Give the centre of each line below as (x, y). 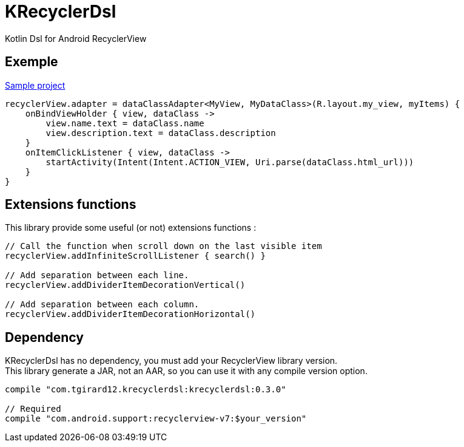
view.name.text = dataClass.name (125, 123)
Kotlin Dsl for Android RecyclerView (76, 38)
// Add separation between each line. (97, 275)
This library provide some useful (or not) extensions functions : (131, 228)
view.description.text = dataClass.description (161, 133)
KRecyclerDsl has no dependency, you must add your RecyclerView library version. (171, 361)
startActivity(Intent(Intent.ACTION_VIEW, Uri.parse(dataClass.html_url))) (230, 162)
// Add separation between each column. (102, 305)
